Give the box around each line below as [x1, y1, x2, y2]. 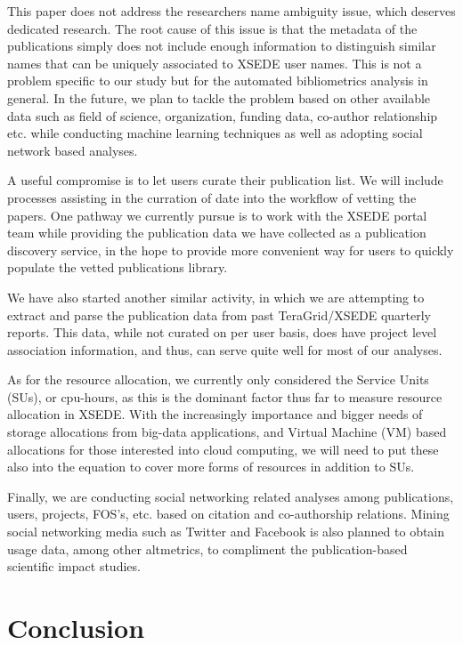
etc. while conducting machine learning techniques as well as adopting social [7, 124, 423, 142]
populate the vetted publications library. [7, 258, 228, 277]
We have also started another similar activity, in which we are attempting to [7, 287, 425, 306]
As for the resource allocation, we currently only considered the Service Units [7, 370, 429, 389]
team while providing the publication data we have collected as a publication [7, 223, 426, 242]
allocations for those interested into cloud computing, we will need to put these [7, 439, 439, 458]
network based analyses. [7, 141, 138, 159]
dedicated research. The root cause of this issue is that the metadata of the [7, 19, 418, 37]
